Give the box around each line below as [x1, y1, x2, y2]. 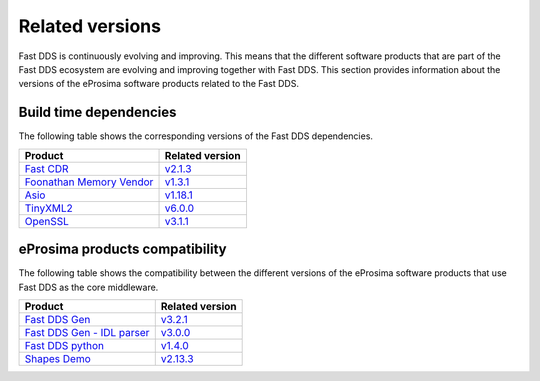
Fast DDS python [24, 338, 105, 352]
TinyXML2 [24, 201, 74, 215]
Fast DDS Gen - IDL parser [24, 325, 150, 339]
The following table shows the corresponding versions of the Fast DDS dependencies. [18, 130, 374, 142]
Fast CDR [24, 161, 69, 175]
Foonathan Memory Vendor [24, 175, 154, 189]
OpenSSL [24, 214, 70, 228]
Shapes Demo [24, 351, 91, 365]
